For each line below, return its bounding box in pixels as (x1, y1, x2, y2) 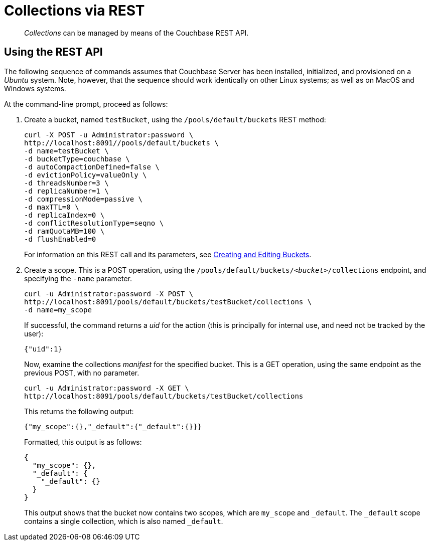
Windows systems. (4, 84, 66, 93)
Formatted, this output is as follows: (24, 437, 142, 446)
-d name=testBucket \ (24, 146, 109, 155)
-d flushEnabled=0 (24, 235, 96, 243)
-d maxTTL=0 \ (24, 203, 79, 211)
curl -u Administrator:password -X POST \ (24, 289, 194, 298)
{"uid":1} (24, 344, 62, 353)
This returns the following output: (24, 407, 134, 416)
